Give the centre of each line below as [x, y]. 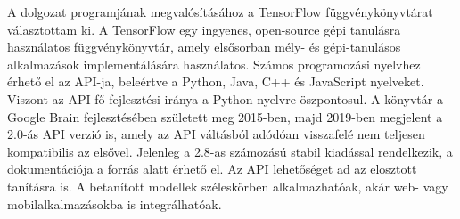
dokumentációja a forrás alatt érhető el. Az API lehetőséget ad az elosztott [212, 169]
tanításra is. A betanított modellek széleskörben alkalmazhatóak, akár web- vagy [228, 186]
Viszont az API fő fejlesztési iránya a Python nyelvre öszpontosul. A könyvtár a [225, 98]
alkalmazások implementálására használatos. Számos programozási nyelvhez [214, 64]
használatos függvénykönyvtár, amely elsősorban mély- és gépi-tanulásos [204, 47]
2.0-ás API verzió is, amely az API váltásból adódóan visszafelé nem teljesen [216, 134]
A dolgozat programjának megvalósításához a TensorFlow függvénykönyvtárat [220, 12]
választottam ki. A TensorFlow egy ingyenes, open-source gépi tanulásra [204, 29]
